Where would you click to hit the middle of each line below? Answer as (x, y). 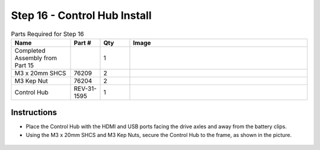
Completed (30, 50)
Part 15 (24, 65)
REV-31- (85, 89)
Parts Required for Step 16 (47, 34)
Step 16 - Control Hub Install (81, 15)
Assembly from (36, 58)
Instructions (34, 112)
